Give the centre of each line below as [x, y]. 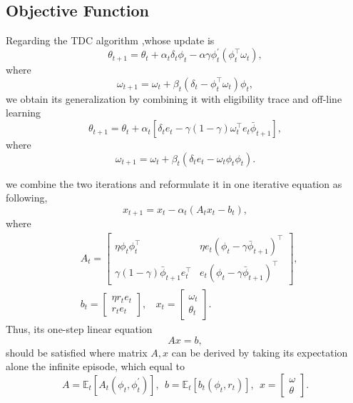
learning [24, 113]
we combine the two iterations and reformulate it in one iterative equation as [174, 183]
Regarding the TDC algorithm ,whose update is [110, 40]
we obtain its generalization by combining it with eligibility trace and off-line [174, 98]
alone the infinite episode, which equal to [95, 366]
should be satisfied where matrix [77, 352]
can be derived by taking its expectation [260, 352]
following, [27, 198]
